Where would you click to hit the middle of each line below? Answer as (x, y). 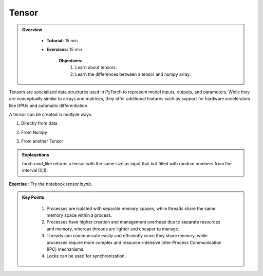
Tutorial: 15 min (62, 40)
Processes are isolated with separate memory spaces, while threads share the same (131, 208)
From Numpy (34, 132)
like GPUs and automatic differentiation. (49, 105)
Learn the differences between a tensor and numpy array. (133, 74)
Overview (32, 30)
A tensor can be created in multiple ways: (51, 115)
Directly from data (39, 123)
